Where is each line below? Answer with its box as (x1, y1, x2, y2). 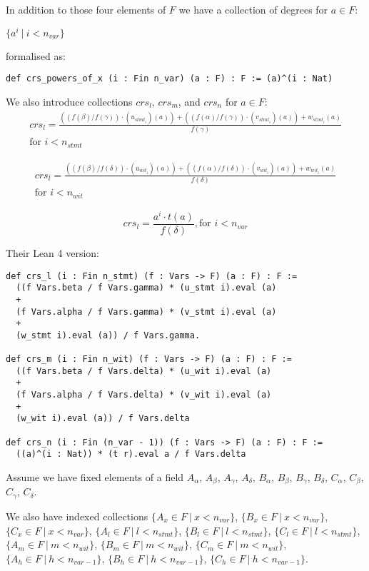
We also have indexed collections (6, 508, 148, 523)
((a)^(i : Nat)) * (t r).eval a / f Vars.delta (16, 449, 246, 460)
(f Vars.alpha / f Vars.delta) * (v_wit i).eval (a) (16, 390, 272, 400)
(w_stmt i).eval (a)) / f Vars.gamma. (16, 330, 201, 340)
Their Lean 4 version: (6, 245, 100, 260)
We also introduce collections (6, 94, 133, 108)
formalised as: (6, 48, 66, 63)
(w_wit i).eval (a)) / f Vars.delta (16, 413, 190, 424)
